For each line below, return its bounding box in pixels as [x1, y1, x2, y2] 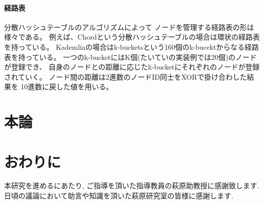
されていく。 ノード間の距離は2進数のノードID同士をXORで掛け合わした [4, 71, 247, 82]
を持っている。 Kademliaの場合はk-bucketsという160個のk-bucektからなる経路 [4, 41, 259, 52]
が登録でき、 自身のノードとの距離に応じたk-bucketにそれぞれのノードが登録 [4, 61, 260, 72]
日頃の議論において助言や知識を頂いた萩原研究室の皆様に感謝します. [4, 190, 234, 201]
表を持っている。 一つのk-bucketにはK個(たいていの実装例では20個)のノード [4, 51, 257, 62]
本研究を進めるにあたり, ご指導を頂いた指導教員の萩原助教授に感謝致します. [4, 180, 259, 191]
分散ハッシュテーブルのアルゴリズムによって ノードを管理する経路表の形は [4, 21, 254, 32]
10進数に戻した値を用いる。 [20, 81, 113, 92]
